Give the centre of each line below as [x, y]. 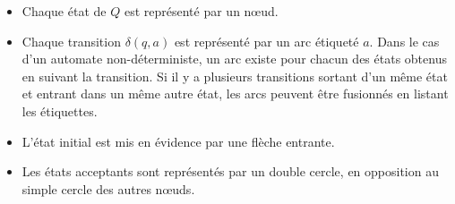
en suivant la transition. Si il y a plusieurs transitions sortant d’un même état [235, 76]
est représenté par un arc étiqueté [266, 41]
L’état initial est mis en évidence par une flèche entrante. [178, 141]
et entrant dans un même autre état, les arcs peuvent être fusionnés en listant [235, 93]
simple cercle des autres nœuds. [108, 188]
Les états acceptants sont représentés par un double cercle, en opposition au [230, 171]
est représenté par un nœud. [201, 11]
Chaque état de [64, 11]
